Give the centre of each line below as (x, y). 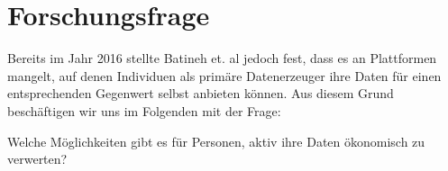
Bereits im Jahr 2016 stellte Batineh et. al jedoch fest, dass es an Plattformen (222, 58)
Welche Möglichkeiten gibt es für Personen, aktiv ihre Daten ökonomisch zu (216, 141)
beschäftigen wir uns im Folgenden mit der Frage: (144, 110)
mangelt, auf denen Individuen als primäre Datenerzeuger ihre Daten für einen (224, 75)
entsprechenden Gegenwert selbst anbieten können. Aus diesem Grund (201, 93)
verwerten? (37, 159)
